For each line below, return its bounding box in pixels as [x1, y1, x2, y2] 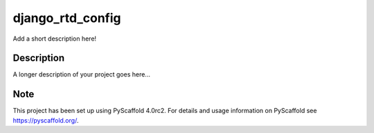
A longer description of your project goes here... [12, 70, 150, 79]
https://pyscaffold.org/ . [12, 116, 79, 124]
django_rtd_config [12, 10, 121, 25]
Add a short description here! [12, 34, 97, 43]
